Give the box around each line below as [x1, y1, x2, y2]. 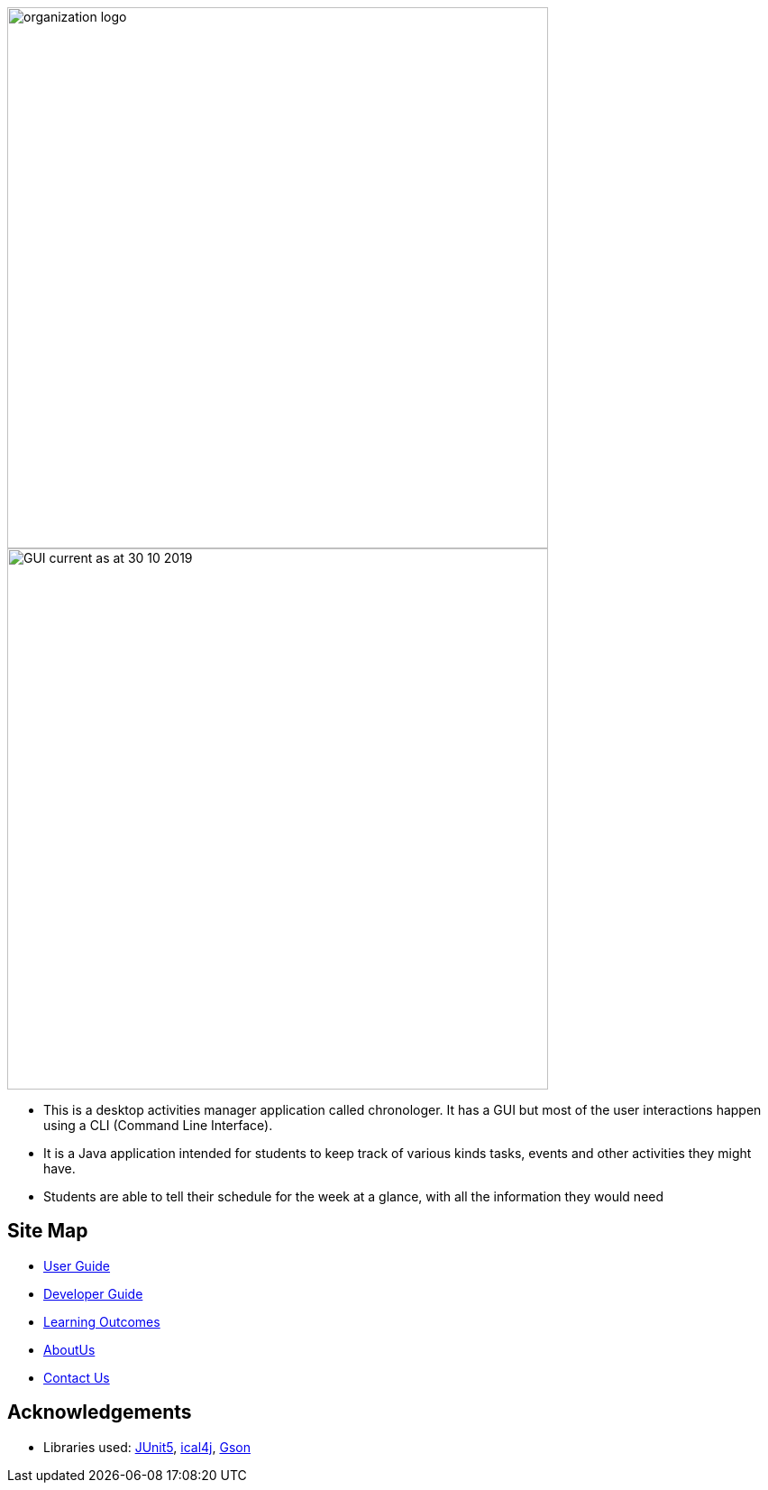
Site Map [7, 1219, 88, 1243]
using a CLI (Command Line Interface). [43, 1117, 273, 1133]
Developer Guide [43, 1285, 143, 1301]
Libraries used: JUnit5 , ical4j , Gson [43, 1439, 251, 1455]
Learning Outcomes [43, 1313, 160, 1329]
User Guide [43, 1257, 111, 1274]
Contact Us [43, 1369, 110, 1385]
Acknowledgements [7, 1401, 192, 1424]
